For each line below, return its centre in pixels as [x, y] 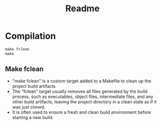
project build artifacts [34, 86]
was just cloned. [29, 107]
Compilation [30, 36]
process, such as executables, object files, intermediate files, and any [83, 97]
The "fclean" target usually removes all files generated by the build [80, 91]
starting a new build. [33, 117]
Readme [82, 9]
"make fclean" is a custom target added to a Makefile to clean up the [81, 81]
